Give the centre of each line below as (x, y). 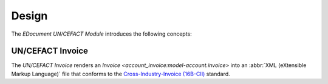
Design (29, 16)
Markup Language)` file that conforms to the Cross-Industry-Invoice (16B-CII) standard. (121, 74)
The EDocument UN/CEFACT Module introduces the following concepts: (102, 34)
